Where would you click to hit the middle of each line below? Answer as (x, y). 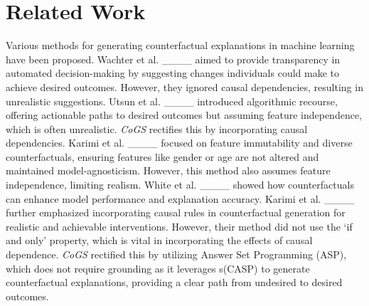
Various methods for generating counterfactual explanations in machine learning (180, 45)
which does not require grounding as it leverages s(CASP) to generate (158, 268)
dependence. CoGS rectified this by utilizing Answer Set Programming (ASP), (176, 254)
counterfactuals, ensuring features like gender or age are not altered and (162, 156)
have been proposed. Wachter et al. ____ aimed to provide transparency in (173, 59)
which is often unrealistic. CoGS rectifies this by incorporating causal (157, 128)
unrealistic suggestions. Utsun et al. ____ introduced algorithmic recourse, (172, 101)
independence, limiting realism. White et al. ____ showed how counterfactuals (180, 185)
